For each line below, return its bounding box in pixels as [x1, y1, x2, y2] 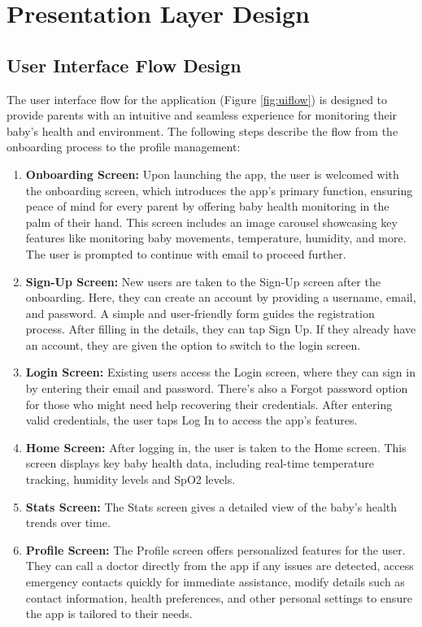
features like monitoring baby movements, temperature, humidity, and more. [25, 229, 407, 246]
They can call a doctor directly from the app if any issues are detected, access [25, 557, 414, 574]
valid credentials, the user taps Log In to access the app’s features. [25, 411, 358, 429]
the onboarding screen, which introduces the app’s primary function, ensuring [25, 181, 413, 198]
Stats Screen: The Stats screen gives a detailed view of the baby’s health [25, 498, 398, 515]
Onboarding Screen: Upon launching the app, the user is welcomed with [25, 165, 399, 182]
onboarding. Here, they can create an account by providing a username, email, [25, 289, 416, 306]
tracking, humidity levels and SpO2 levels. [25, 471, 236, 488]
